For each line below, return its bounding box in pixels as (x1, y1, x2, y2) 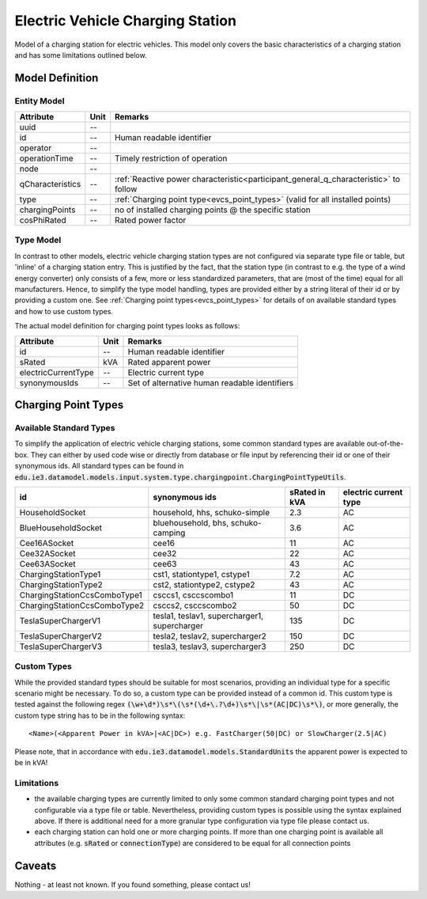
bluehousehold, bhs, (153, 517, 229, 528)
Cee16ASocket (19, 537, 74, 548)
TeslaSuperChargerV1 (19, 615, 100, 626)
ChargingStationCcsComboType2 (19, 600, 145, 611)
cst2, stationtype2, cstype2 (153, 578, 255, 590)
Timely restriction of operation (115, 153, 228, 164)
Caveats (14, 859, 57, 872)
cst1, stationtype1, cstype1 (153, 568, 250, 579)
